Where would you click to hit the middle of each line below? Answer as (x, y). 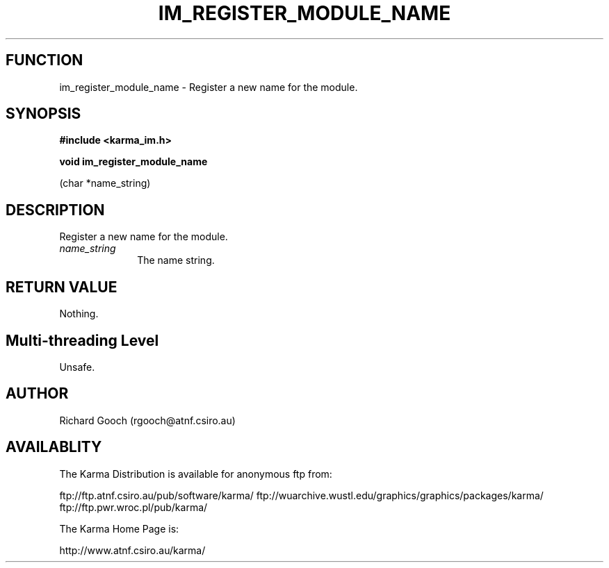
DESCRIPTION (55, 210)
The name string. (176, 260)
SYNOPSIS (43, 114)
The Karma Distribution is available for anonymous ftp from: (196, 474)
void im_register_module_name (133, 162)
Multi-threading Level (82, 340)
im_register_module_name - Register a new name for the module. (209, 87)
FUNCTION (44, 60)
